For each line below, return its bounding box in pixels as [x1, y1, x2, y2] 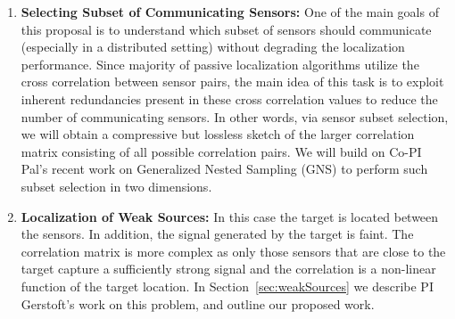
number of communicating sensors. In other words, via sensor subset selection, [21, 107, 449, 126]
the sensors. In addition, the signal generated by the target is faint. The [21, 225, 414, 243]
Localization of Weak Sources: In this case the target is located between [21, 207, 439, 225]
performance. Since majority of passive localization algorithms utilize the [21, 54, 419, 73]
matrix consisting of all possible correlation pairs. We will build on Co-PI [21, 142, 422, 160]
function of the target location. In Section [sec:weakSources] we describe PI [21, 276, 434, 295]
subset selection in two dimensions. [21, 176, 212, 195]
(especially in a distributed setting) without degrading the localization [21, 37, 405, 56]
